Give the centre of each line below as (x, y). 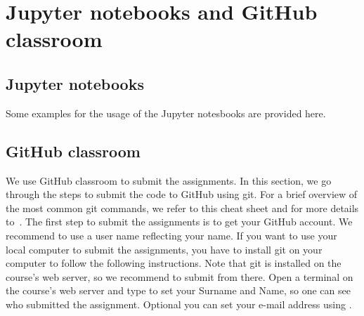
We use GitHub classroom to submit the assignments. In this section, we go (169, 180)
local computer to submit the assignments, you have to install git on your (164, 249)
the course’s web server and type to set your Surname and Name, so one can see (178, 290)
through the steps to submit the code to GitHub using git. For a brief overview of (182, 194)
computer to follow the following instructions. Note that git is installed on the (174, 263)
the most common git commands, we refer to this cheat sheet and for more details (182, 208)
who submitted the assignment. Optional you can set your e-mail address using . (179, 304)
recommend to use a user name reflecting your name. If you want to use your (171, 235)
